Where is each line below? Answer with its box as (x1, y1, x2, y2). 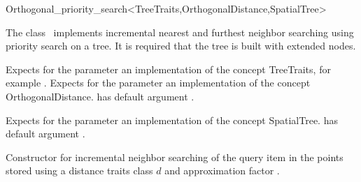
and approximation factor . (164, 163, 280, 178)
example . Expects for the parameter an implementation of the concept (6, 75, 311, 90)
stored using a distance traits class (6, 163, 153, 178)
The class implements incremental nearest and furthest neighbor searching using (6, 24, 354, 39)
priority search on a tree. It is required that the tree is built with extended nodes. (6, 38, 356, 53)
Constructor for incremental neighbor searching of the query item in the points (6, 149, 344, 164)
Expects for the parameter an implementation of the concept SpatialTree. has (6, 112, 338, 127)
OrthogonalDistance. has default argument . (6, 89, 194, 103)
